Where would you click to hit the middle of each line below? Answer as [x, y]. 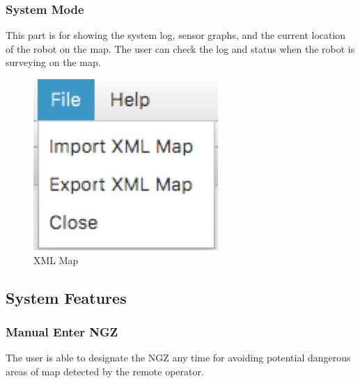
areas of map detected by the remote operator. [105, 371]
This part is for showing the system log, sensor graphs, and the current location [176, 35]
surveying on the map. [53, 62]
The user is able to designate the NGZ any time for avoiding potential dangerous [178, 358]
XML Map [56, 260]
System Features [66, 297]
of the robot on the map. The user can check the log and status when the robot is [180, 48]
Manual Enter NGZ [62, 331]
